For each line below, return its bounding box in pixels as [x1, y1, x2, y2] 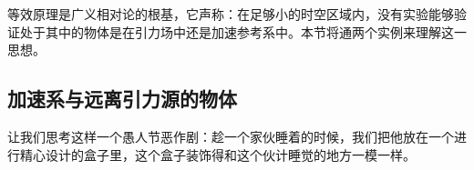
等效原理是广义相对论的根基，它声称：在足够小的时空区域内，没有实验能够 [7, 5, 454, 23]
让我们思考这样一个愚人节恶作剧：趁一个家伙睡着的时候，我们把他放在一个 [7, 126, 454, 145]
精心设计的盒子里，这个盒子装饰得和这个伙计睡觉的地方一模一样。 [19, 145, 416, 164]
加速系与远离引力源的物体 [7, 85, 237, 113]
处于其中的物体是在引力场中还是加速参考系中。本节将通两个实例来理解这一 [19, 22, 467, 41]
